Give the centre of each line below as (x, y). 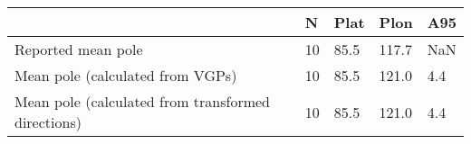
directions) (48, 122)
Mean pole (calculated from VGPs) (126, 75)
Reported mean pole (79, 49)
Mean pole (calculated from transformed (143, 101)
